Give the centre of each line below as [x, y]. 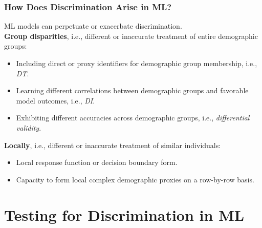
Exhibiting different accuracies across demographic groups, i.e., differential [133, 118]
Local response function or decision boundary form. [97, 162]
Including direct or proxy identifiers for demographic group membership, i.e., [137, 63]
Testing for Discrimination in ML [124, 214]
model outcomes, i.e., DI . [56, 100]
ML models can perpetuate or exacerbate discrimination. [93, 26]
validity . [29, 127]
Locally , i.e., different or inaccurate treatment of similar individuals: [113, 145]
